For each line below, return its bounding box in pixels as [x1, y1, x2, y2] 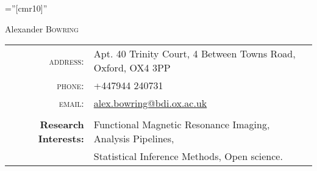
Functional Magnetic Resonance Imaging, [93, 117, 270, 132]
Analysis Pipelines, [93, 131, 174, 146]
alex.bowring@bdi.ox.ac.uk [93, 96, 207, 111]
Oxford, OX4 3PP [93, 60, 171, 75]
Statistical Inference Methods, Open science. [93, 149, 283, 164]
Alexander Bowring [5, 22, 79, 35]
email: [59, 96, 84, 111]
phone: [57, 78, 84, 93]
